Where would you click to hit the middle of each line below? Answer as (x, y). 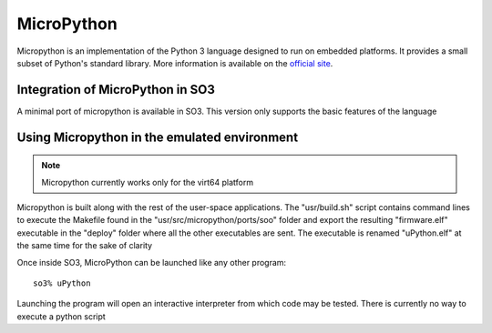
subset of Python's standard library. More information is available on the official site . (175, 63)
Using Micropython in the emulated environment (158, 137)
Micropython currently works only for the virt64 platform (148, 182)
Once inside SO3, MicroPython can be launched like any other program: (152, 262)
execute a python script (61, 316)
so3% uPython (62, 283)
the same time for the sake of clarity (85, 246)
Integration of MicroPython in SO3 (116, 90)
